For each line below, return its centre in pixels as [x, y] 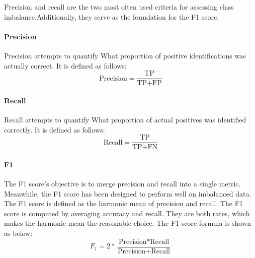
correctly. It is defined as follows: [55, 129]
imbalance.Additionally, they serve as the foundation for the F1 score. [112, 16]
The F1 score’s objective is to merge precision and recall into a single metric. [122, 184]
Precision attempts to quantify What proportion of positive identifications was [125, 55]
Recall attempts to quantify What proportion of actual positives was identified [125, 120]
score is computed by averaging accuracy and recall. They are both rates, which [127, 213]
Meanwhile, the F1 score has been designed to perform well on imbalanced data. [128, 193]
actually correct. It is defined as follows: [65, 65]
